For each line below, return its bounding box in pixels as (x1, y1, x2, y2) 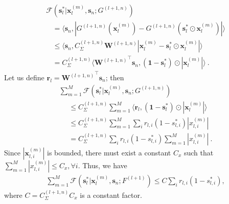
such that (184, 147, 214, 157)
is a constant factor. (80, 189, 142, 200)
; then (105, 72, 124, 82)
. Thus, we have (78, 160, 127, 170)
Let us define (4, 72, 44, 82)
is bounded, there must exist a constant (47, 147, 171, 157)
